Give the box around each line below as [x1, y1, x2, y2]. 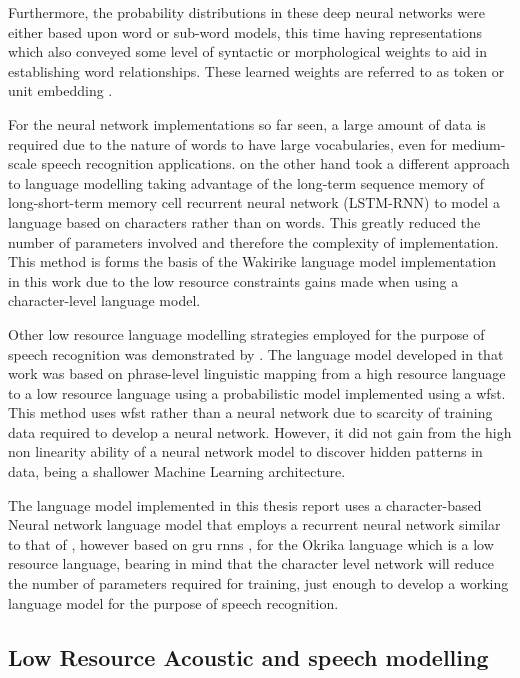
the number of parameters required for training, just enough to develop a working [8, 573, 509, 594]
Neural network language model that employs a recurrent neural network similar [8, 514, 501, 535]
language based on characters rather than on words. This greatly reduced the [8, 211, 481, 232]
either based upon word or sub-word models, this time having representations [8, 21, 482, 42]
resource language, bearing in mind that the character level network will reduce [8, 553, 495, 574]
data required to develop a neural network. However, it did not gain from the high [8, 421, 512, 442]
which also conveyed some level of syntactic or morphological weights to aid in [8, 41, 488, 62]
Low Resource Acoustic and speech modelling [8, 641, 489, 672]
